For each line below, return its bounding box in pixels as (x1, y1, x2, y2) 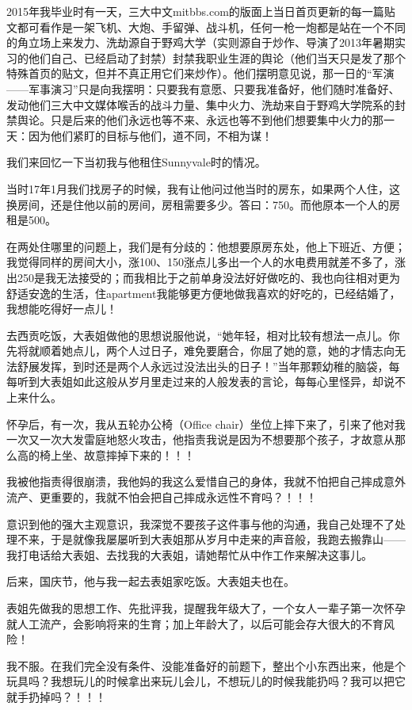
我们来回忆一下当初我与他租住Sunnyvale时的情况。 (6, 154, 266, 170)
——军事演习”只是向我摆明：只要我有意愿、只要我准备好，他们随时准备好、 (6, 80, 400, 97)
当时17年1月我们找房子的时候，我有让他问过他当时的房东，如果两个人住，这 (6, 180, 400, 197)
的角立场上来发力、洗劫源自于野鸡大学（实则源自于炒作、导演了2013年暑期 (6, 34, 395, 51)
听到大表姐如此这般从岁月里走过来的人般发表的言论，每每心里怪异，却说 (17, 373, 395, 390)
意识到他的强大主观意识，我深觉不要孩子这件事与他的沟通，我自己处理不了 (6, 515, 395, 532)
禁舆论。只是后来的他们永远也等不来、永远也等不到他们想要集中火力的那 (6, 112, 383, 128)
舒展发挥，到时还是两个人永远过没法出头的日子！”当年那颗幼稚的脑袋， (17, 357, 389, 374)
